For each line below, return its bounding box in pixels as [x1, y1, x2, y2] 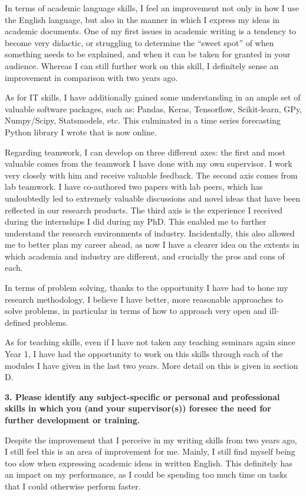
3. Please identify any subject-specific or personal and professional [5, 390, 280, 403]
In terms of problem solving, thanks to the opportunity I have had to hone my [5, 281, 288, 294]
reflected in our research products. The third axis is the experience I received [5, 203, 283, 216]
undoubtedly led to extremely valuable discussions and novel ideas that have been [5, 192, 300, 204]
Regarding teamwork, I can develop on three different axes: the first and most [5, 145, 286, 158]
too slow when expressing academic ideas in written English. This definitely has [5, 456, 292, 469]
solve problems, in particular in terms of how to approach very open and [5, 304, 267, 317]
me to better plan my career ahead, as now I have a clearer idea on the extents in [5, 238, 300, 251]
